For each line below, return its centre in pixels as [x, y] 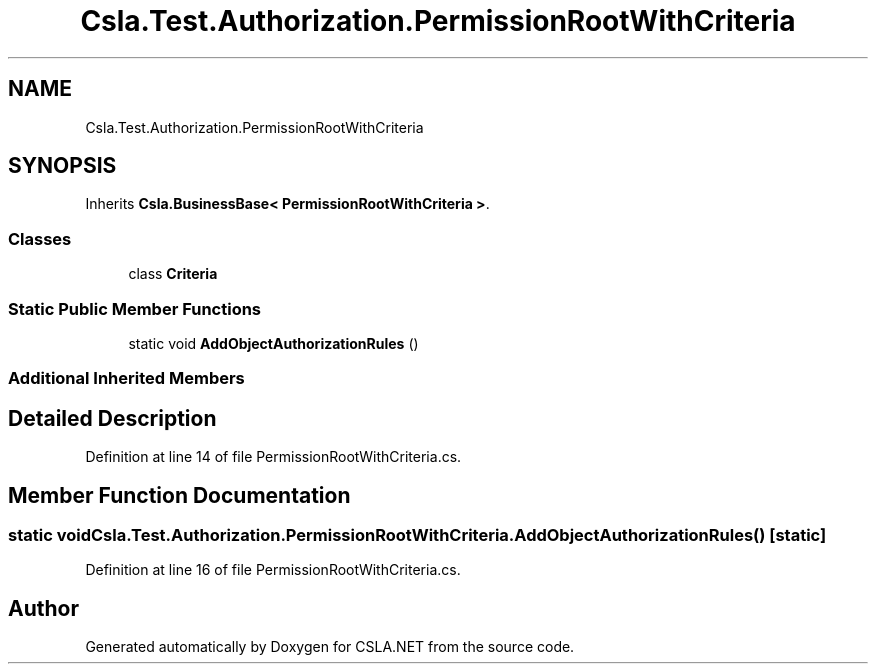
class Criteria [173, 274]
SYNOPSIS [62, 166]
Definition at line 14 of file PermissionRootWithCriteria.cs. [273, 457]
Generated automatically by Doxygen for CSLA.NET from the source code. [330, 647]
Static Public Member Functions [135, 308]
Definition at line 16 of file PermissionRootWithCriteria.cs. [273, 570]
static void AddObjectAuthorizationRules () [273, 343]
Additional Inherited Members [126, 378]
